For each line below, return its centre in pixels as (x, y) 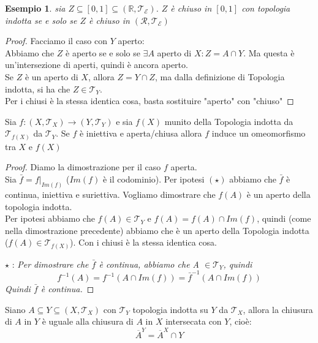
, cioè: (240, 321)
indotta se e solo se (41, 20)
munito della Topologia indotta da (229, 121)
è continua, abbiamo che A (149, 264)
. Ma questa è (269, 52)
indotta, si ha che (38, 89)
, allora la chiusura (278, 309)
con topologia (266, 8)
